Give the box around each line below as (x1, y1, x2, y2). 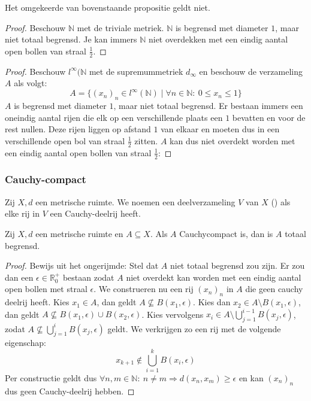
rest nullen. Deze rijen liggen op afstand (5, 123, 151, 135)
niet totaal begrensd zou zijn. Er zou (170, 259, 305, 272)
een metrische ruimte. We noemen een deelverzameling (35, 195, 235, 208)
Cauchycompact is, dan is (179, 227, 273, 239)
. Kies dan (193, 296, 231, 308)
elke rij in (5, 207, 40, 220)
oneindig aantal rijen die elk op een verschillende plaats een (5, 111, 223, 123)
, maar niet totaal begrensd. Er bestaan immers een (113, 99, 303, 112)
